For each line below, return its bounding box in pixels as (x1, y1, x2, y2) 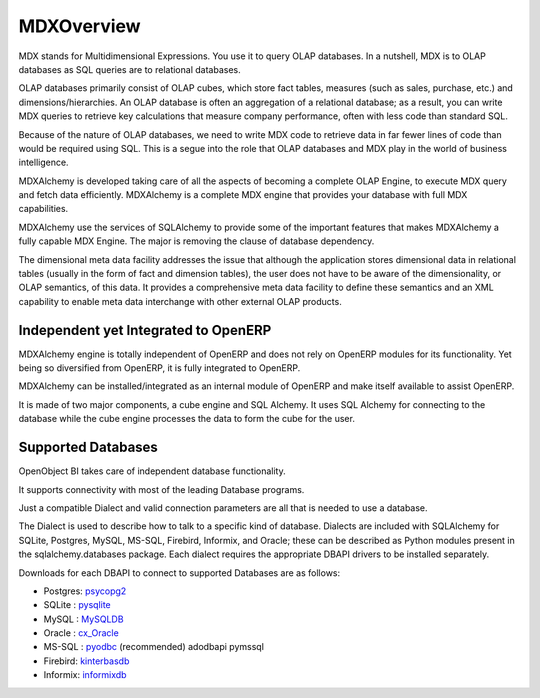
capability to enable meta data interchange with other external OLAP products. (18, 295, 342, 307)
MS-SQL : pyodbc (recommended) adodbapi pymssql (43, 641, 265, 653)
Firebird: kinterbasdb (43, 655, 130, 667)
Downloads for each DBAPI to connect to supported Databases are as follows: (18, 566, 341, 579)
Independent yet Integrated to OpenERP (18, 321, 272, 339)
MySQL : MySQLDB (43, 613, 124, 625)
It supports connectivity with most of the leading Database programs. (18, 483, 305, 495)
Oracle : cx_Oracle (43, 627, 119, 639)
